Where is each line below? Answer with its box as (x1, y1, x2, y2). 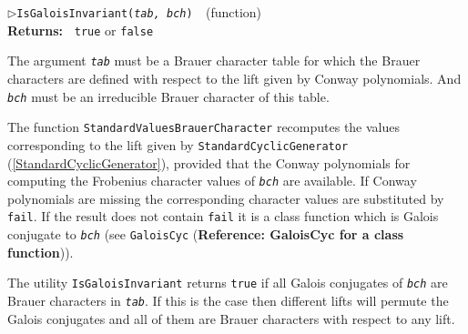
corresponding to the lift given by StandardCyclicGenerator (7, 135, 349, 154)
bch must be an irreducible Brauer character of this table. (7, 86, 330, 106)
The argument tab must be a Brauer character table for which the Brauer (7, 51, 421, 70)
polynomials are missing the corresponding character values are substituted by (7, 188, 444, 207)
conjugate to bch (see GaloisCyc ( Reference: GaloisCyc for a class (7, 225, 404, 244)
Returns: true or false (7, 20, 154, 39)
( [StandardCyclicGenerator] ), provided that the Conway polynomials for (7, 153, 411, 172)
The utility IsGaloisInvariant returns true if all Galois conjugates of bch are (7, 273, 448, 292)
